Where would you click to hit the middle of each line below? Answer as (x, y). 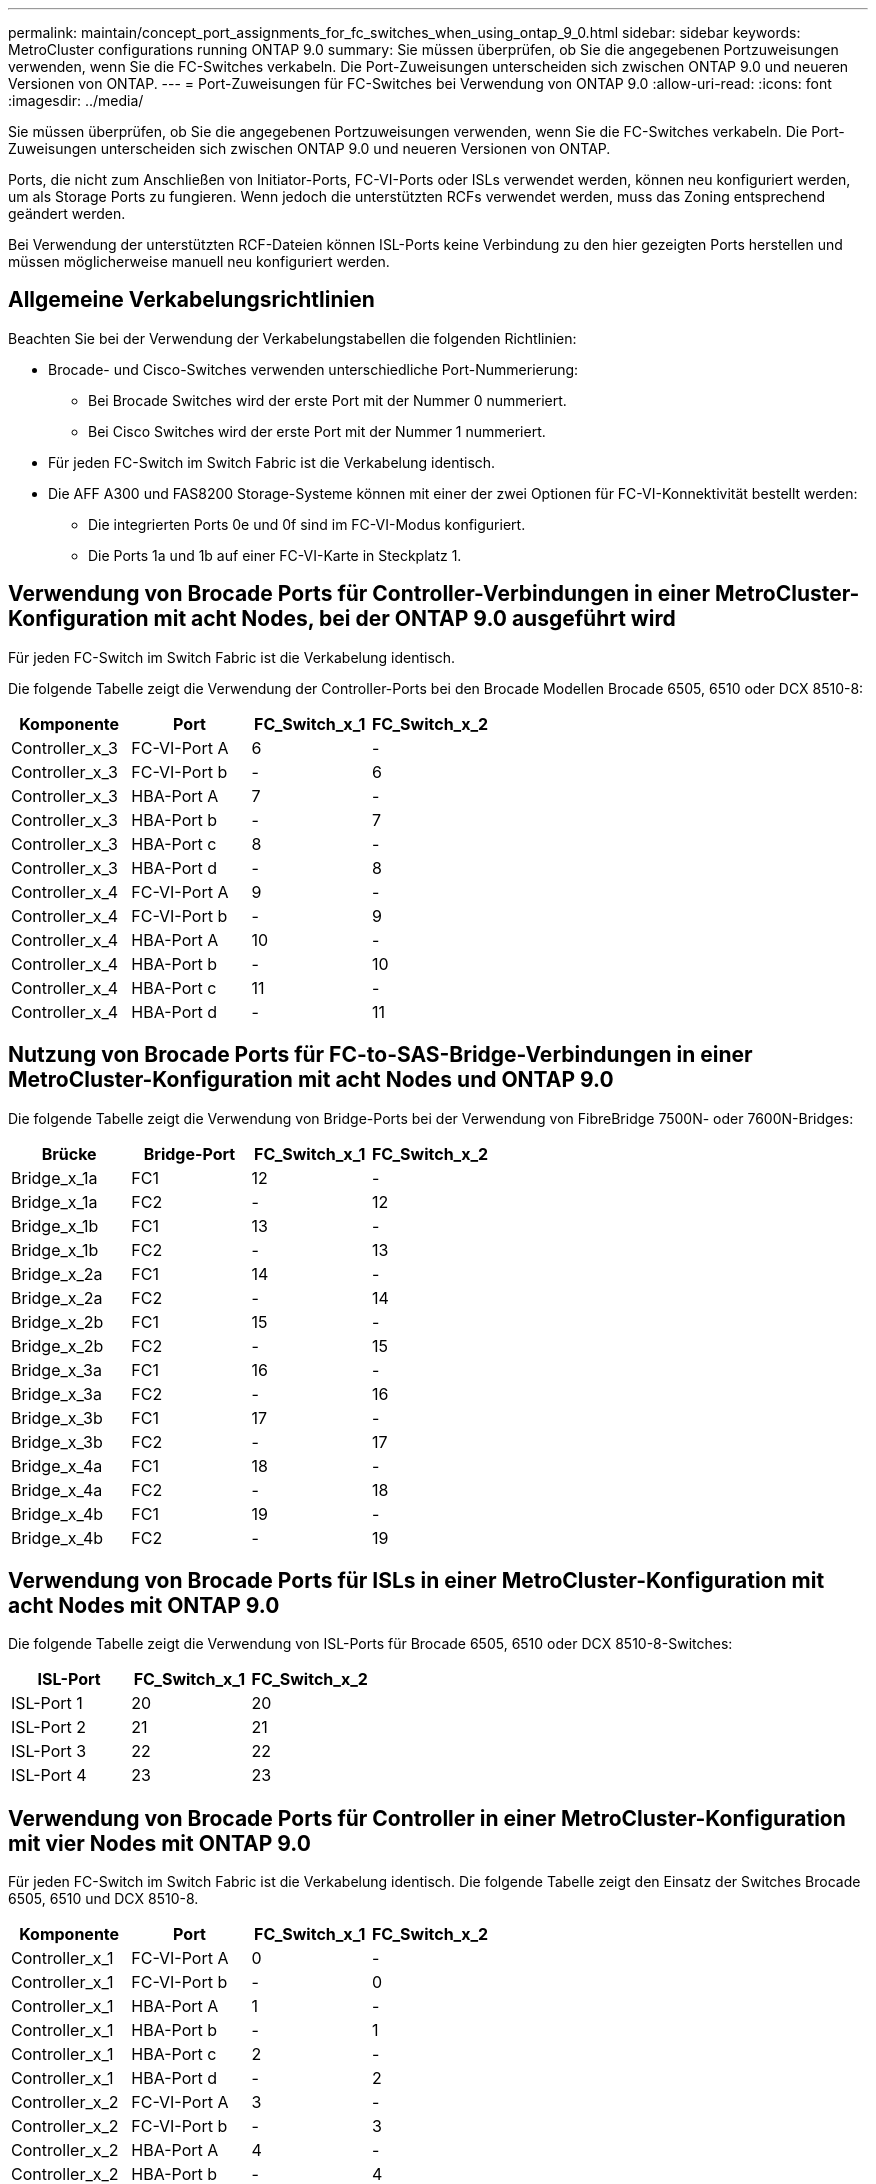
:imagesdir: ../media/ (76, 100)
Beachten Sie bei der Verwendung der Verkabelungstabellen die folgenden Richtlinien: (292, 338)
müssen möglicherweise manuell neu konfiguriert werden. (199, 261)
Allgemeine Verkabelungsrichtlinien (191, 300)
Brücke (69, 1153)
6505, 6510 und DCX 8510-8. (103, 1899)
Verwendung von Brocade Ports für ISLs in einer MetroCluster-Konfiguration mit (416, 1580)
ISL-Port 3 (49, 1751)
